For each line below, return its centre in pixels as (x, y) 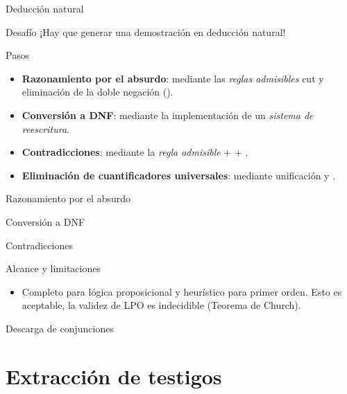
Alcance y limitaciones (53, 268)
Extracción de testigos (114, 376)
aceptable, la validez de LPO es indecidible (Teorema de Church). (161, 305)
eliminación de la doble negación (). (98, 92)
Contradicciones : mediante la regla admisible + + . (135, 152)
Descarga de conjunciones (60, 328)
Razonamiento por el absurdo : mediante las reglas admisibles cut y (173, 78)
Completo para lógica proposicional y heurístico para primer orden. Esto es (182, 291)
